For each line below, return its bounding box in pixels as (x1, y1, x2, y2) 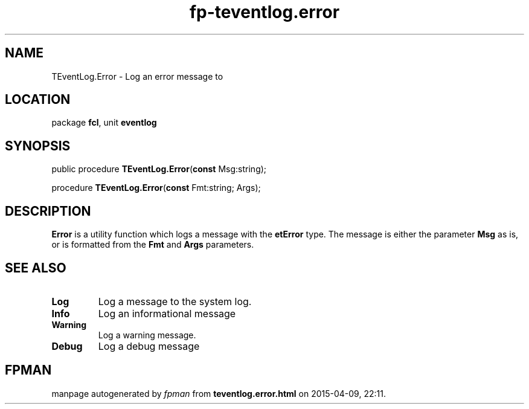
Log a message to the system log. (98, 295, 252, 308)
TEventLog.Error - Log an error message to (51, 71, 223, 82)
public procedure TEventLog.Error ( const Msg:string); (51, 164, 267, 175)
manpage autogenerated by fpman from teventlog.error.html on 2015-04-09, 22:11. (51, 388, 386, 399)
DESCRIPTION (5, 203, 91, 219)
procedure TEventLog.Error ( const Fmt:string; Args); (51, 182, 261, 193)
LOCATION (5, 92, 71, 108)
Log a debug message (98, 340, 200, 352)
